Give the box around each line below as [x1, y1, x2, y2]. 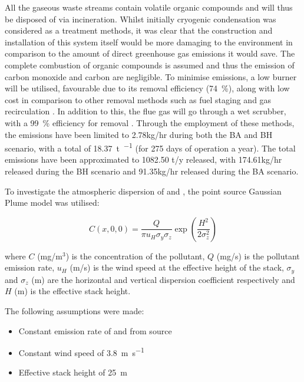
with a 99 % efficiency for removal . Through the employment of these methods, [5, 116, 295, 129]
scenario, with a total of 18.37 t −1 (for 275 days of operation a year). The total [5, 140, 296, 154]
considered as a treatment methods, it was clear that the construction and [5, 24, 273, 37]
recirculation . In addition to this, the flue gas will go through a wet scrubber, [5, 105, 286, 117]
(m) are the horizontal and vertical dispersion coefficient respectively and [31, 273, 295, 285]
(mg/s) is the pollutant [216, 249, 300, 262]
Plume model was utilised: [5, 196, 100, 209]
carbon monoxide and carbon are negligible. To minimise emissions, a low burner [5, 70, 297, 83]
